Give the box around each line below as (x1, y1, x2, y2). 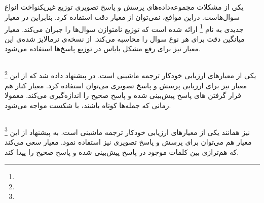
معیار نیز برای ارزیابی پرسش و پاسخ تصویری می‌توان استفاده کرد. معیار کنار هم (5, 80, 247, 90)
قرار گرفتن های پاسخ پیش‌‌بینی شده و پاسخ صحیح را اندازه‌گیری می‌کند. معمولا (5, 90, 241, 100)
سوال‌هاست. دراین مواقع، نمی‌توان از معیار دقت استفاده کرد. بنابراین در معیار (5, 11, 240, 22)
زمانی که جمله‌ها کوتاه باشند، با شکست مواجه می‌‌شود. (5, 99, 171, 110)
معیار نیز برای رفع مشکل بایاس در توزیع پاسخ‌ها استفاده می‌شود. (5, 43, 201, 54)
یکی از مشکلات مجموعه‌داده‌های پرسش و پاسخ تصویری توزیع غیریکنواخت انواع (5, 2, 244, 12)
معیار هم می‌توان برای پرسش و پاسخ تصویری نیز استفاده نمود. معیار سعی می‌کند (5, 137, 252, 147)
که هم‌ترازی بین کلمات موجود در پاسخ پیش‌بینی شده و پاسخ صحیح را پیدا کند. (5, 146, 239, 157)
